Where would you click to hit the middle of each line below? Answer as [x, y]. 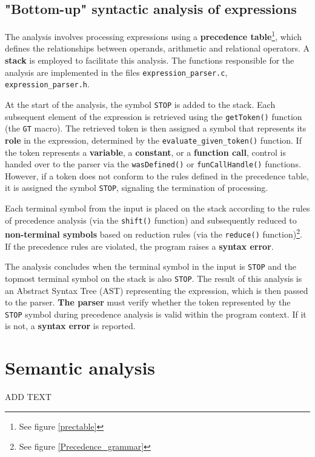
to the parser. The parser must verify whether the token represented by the [148, 302]
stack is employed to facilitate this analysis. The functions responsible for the [150, 60]
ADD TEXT [28, 397]
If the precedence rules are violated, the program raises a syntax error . [139, 246]
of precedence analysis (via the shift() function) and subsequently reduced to [151, 220]
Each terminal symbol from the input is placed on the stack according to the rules [157, 208]
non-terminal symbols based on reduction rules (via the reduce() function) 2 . [154, 233]
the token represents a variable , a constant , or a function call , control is [145, 152]
